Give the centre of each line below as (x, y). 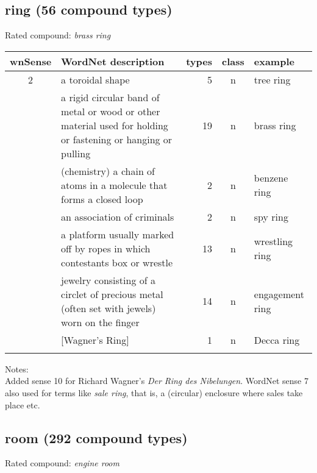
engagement (279, 294)
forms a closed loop (102, 199)
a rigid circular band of (110, 97)
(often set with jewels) (109, 308)
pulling (76, 153)
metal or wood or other (111, 111)
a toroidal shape (95, 79)
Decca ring (277, 340)
